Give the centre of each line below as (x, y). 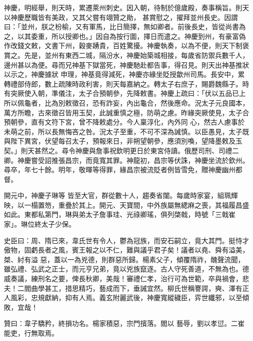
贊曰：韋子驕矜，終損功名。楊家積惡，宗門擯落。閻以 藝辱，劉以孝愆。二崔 (124, 323)
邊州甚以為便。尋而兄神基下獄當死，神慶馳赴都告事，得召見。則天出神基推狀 (126, 64)
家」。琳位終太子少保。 (40, 224)
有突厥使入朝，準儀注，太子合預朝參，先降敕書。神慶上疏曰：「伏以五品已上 (125, 93)
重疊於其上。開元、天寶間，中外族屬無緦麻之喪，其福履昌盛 (154, 205)
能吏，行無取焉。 (31, 333)
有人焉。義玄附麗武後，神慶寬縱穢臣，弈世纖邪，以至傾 (160, 297)
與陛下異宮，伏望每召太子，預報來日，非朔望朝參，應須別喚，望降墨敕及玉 (123, 141)
